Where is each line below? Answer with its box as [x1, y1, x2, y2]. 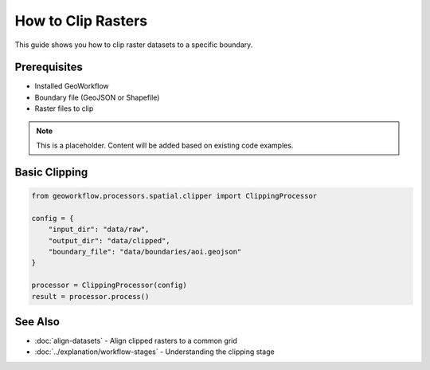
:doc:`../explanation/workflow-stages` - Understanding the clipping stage [34, 347, 275, 356]
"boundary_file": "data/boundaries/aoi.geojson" [48, 247, 242, 256]
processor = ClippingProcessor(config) [31, 281, 187, 290]
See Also [14, 315, 60, 329]
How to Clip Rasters [14, 12, 148, 30]
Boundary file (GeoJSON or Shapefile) [34, 92, 160, 102]
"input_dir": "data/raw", [48, 225, 150, 234]
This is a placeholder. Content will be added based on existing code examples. [36, 140, 294, 151]
